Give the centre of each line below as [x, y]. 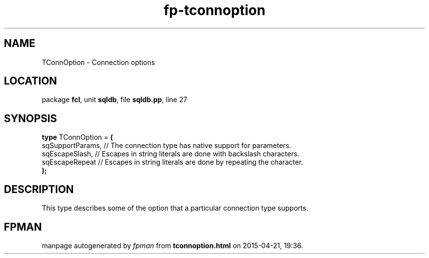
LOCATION [31, 81]
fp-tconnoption [214, 10]
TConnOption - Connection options [98, 62]
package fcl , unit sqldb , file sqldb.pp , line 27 [115, 100]
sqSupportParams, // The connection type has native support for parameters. [167, 146]
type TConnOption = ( [77, 137]
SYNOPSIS [31, 118]
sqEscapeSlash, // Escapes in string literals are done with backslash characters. [171, 154]
